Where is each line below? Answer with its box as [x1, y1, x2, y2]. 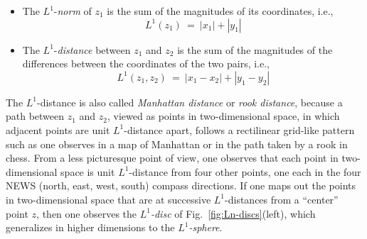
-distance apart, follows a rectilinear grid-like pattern [124, 122, 355, 137]
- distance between [53, 42, 131, 57]
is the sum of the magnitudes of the [177, 42, 333, 57]
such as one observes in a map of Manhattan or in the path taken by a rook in [6, 136, 348, 151]
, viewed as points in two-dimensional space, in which [107, 109, 340, 123]
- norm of [53, 4, 92, 18]
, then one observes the [36, 206, 137, 221]
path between [6, 109, 65, 123]
